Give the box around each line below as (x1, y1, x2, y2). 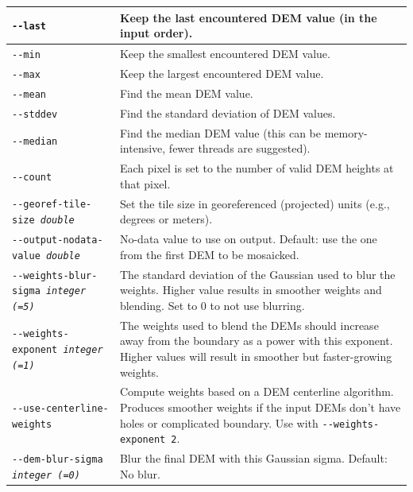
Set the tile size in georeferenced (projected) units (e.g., (119, 195, 390, 211)
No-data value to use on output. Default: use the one (119, 231, 377, 247)
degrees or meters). (119, 211, 213, 227)
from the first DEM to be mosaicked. (119, 246, 299, 262)
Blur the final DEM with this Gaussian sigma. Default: (119, 450, 388, 467)
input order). (119, 25, 193, 41)
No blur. (119, 465, 160, 482)
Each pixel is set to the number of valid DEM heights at (119, 160, 394, 176)
